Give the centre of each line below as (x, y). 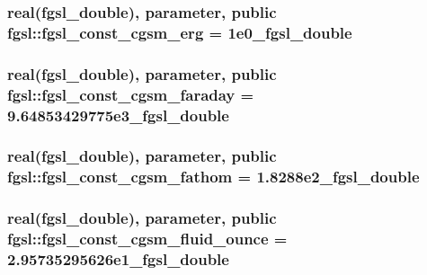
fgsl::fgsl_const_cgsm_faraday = (131, 94)
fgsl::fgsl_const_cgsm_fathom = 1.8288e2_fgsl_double (213, 177)
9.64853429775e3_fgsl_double (118, 115)
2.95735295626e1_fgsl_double (118, 258)
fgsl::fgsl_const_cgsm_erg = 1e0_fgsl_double (180, 32)
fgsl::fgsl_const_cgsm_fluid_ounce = (147, 239)
